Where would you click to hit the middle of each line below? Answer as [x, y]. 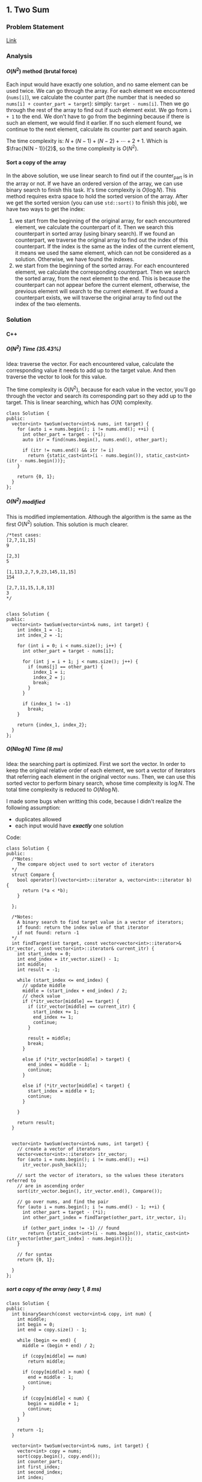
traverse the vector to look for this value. [57, 377]
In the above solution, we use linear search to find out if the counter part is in [100, 176]
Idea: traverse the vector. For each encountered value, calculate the [90, 364]
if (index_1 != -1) [46, 704]
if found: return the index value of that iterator [83, 928]
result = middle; [49, 1038]
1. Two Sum [28, 10]
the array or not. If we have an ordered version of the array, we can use [95, 184]
